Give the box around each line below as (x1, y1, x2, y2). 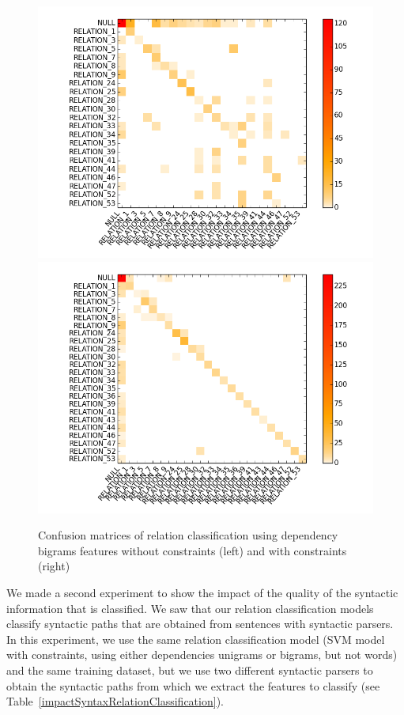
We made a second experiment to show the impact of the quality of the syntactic (6, 584, 398, 600)
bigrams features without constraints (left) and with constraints (38, 542, 347, 558)
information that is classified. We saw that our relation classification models (6, 600, 374, 616)
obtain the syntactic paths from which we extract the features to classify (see (6, 677, 380, 694)
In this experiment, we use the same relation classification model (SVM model (6, 630, 385, 647)
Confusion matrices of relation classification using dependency (38, 527, 338, 543)
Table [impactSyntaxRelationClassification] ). (6, 693, 224, 709)
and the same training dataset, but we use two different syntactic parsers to (6, 661, 373, 678)
